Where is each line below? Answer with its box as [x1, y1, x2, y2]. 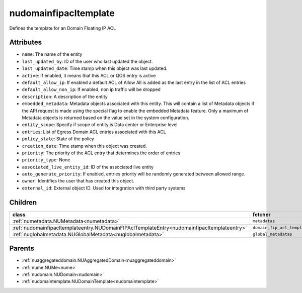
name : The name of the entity [22, 51, 83, 57]
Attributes [9, 38, 42, 47]
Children [9, 198, 37, 207]
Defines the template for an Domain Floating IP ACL [9, 25, 116, 31]
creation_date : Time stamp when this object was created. [22, 143, 147, 149]
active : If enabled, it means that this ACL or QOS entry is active [22, 72, 156, 78]
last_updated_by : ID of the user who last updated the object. [22, 58, 153, 64]
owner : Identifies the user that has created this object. [22, 178, 134, 184]
